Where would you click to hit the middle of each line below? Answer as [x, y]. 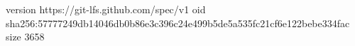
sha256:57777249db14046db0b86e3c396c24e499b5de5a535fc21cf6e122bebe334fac [178, 23]
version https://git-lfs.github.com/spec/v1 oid [106, 9]
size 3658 [25, 37]
